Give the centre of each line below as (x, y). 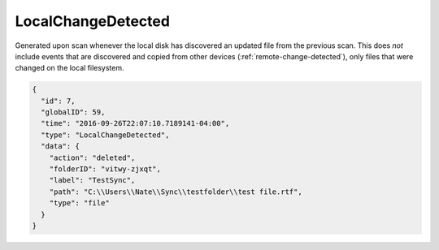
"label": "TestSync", (92, 180)
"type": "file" (79, 203)
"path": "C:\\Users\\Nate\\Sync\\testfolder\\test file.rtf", (176, 192)
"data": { (61, 147)
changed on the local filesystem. (70, 68)
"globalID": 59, (73, 112)
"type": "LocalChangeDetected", (105, 135)
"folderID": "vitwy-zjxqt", (105, 169)
